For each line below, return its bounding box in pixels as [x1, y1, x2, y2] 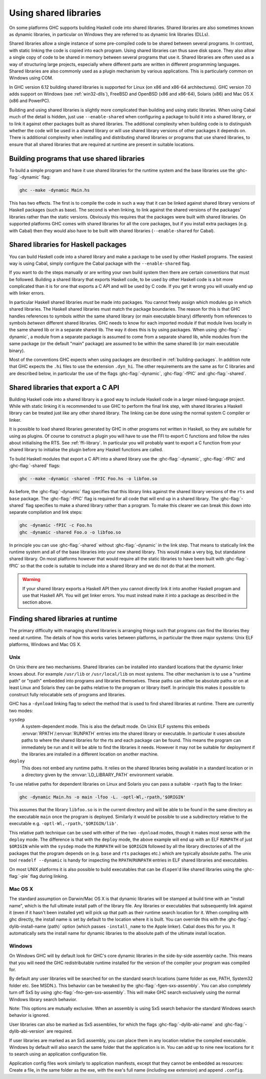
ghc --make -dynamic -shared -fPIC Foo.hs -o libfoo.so [19, 476, 158, 482]
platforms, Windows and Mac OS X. [9, 642, 81, 647]
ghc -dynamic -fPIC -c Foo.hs [19, 523, 93, 528]
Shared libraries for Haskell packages [9, 241, 127, 249]
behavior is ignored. [9, 1012, 50, 1018]
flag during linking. [30, 873, 68, 879]
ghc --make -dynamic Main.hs [19, 187, 90, 193]
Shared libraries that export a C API [9, 383, 119, 392]
